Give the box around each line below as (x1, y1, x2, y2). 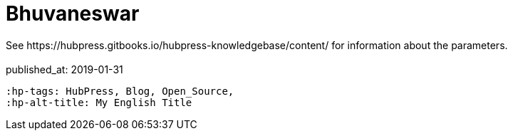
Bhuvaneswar (6, 1, 140, 26)
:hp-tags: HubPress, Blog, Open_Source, (6, 85, 234, 97)
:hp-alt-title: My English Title (6, 96, 192, 108)
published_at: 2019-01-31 (6, 63, 123, 75)
